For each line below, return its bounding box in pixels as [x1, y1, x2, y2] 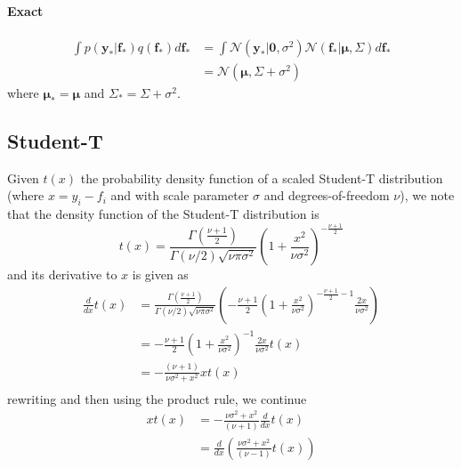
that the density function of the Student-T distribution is [7, 205, 319, 223]
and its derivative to [7, 265, 117, 284]
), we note [400, 186, 455, 205]
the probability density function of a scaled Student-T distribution [80, 168, 443, 187]
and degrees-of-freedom [263, 186, 390, 205]
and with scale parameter [110, 186, 249, 205]
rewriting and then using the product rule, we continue [7, 389, 307, 407]
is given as [132, 265, 189, 284]
